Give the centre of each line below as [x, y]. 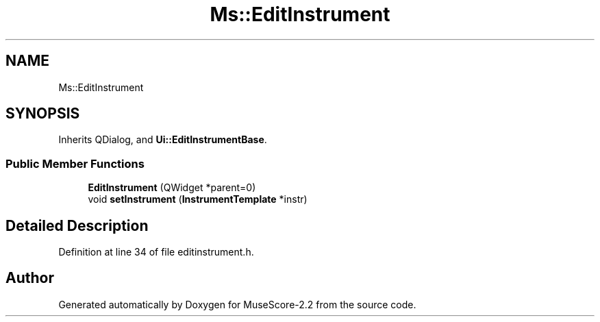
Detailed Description [77, 225]
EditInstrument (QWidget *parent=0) [172, 188]
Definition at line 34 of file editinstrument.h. [156, 252]
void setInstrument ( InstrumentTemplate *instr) [198, 199]
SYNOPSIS [43, 114]
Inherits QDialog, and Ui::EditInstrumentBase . [163, 140]
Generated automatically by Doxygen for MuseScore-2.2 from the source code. [237, 304]
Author [30, 278]
